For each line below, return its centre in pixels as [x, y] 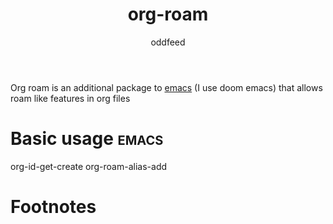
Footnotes [53, 207]
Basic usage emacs [87, 139]
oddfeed [168, 42]
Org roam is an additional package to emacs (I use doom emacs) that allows [166, 87]
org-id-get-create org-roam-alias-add [89, 166]
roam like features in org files [70, 98]
